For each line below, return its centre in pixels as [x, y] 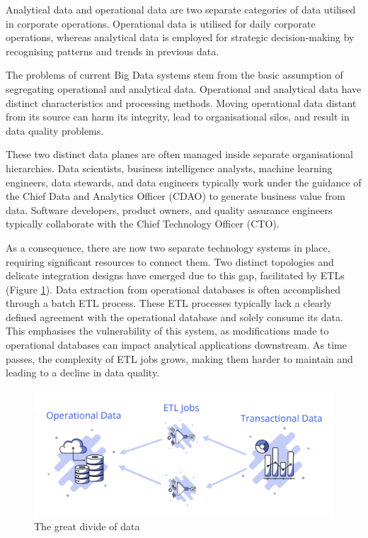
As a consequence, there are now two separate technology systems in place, [168, 247]
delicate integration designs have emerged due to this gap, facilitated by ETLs [175, 275]
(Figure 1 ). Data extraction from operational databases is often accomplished [173, 289]
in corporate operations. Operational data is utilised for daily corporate [161, 23]
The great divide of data [87, 526]
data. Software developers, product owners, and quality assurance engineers [169, 209]
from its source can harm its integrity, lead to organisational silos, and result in [178, 117]
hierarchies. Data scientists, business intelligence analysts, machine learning [169, 168]
